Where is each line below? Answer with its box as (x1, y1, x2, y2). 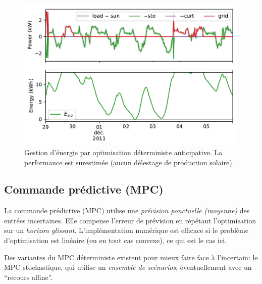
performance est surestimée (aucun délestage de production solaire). (24, 157, 234, 167)
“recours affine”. (4, 271, 53, 282)
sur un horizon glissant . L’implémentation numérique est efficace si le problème (4, 225, 248, 235)
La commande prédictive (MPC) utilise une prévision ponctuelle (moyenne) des (4, 205, 250, 216)
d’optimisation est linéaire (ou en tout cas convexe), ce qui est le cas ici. (4, 235, 227, 246)
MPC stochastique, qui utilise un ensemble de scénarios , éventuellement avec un (4, 262, 252, 272)
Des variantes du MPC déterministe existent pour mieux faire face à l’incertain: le (4, 252, 258, 262)
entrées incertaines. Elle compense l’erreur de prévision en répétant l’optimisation (4, 215, 256, 225)
